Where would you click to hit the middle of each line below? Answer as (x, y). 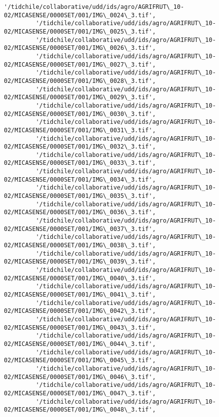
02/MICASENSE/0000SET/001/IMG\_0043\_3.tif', (80, 327)
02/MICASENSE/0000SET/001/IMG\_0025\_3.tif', (80, 31)
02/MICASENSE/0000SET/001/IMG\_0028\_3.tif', (80, 81)
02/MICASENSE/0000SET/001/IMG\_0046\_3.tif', (80, 377)
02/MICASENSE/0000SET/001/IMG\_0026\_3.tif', (80, 48)
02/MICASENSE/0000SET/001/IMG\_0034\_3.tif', (80, 179)
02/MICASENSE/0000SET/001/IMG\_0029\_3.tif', (80, 97)
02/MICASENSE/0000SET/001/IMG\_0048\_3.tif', (80, 410)
